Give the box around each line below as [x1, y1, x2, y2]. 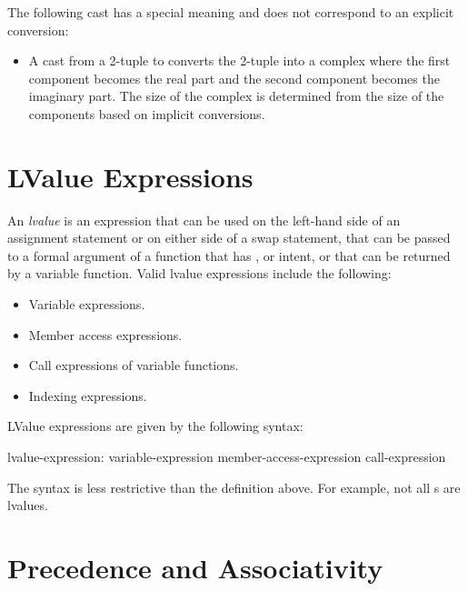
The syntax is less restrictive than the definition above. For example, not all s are [7, 477, 461, 496]
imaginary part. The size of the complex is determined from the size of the [28, 86, 444, 105]
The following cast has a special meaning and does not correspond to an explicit [7, 3, 454, 21]
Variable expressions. [28, 295, 145, 314]
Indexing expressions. [28, 386, 147, 405]
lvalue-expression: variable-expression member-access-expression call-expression [7, 447, 446, 466]
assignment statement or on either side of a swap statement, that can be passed [7, 228, 451, 247]
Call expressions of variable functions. [28, 356, 239, 375]
